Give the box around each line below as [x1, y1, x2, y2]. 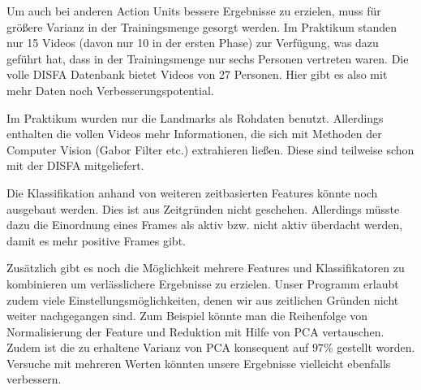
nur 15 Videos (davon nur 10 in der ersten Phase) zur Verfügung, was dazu [6, 34, 379, 51]
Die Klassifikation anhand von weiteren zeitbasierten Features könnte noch [6, 184, 378, 201]
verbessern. [6, 370, 62, 388]
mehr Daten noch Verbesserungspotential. [6, 81, 214, 98]
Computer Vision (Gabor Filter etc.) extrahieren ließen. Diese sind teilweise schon [6, 141, 415, 158]
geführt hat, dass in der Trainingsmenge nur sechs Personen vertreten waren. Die [6, 50, 409, 67]
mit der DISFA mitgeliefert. [6, 157, 144, 174]
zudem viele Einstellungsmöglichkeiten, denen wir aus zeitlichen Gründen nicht [6, 291, 399, 308]
